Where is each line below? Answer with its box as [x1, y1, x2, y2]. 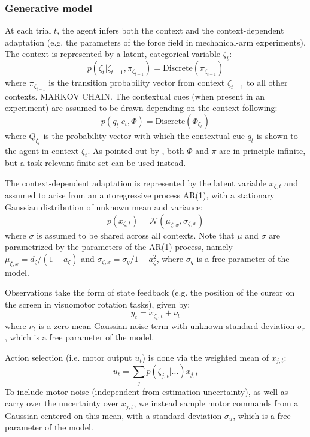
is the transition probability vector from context [48, 76, 225, 89]
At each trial [5, 24, 51, 37]
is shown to [256, 129, 298, 141]
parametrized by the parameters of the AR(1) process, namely [5, 240, 233, 253]
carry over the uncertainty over [5, 397, 118, 409]
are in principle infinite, [219, 144, 306, 156]
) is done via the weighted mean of [142, 351, 269, 363]
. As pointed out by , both [87, 144, 184, 156]
